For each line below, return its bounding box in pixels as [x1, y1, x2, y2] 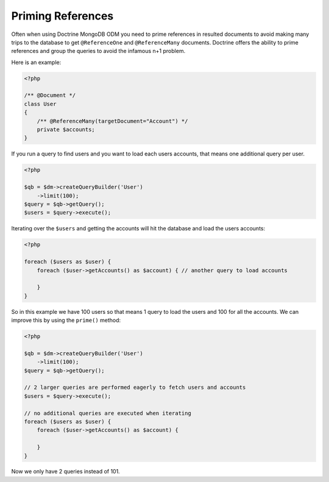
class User [24, 101, 57, 107]
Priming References [11, 9, 114, 23]
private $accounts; [37, 126, 96, 133]
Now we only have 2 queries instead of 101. [11, 468, 120, 475]
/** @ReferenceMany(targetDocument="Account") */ [37, 118, 188, 124]
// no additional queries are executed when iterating [24, 409, 191, 417]
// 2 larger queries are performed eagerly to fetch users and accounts [24, 384, 246, 391]
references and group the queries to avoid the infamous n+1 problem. [11, 48, 186, 55]
